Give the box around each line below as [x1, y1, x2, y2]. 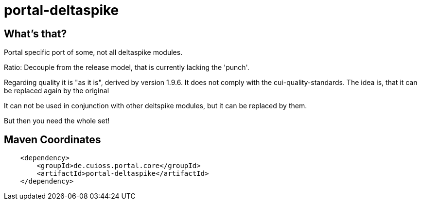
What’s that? [4, 27, 67, 40]
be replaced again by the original [4, 86, 109, 95]
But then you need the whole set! [4, 117, 110, 125]
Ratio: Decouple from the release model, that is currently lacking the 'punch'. [4, 63, 249, 72]
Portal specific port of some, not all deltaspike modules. [4, 48, 183, 57]
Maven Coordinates [4, 133, 101, 146]
